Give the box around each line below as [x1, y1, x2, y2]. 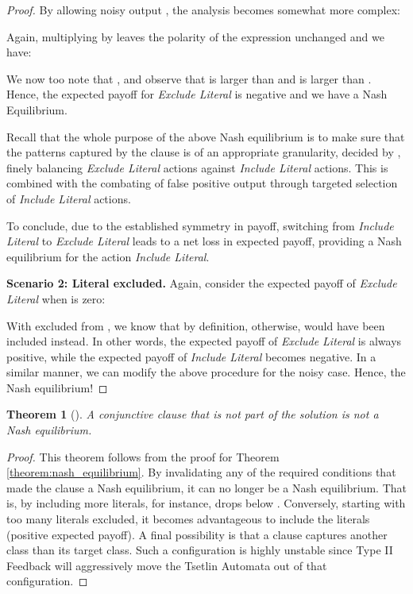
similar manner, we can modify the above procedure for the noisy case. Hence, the [6, 364, 406, 380]
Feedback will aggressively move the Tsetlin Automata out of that [6, 557, 327, 573]
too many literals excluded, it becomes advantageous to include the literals [6, 511, 370, 527]
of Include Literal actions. [6, 190, 131, 206]
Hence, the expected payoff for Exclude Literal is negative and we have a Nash [6, 86, 388, 102]
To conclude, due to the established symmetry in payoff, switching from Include [6, 217, 394, 233]
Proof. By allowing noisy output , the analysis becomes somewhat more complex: [6, 2, 400, 17]
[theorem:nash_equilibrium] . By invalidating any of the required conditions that [6, 464, 396, 480]
